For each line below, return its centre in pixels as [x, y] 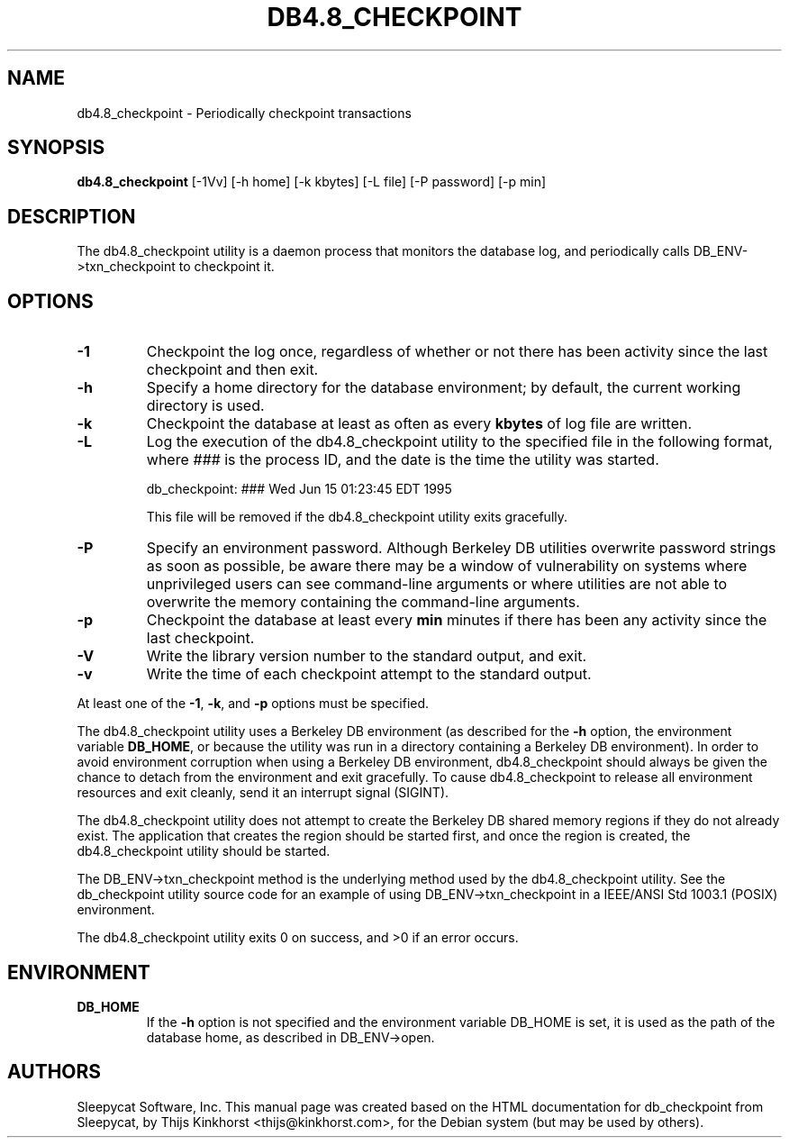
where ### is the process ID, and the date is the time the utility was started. [403, 460]
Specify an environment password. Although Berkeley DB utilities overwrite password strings [461, 548]
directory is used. [205, 406]
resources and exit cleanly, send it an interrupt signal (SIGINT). [263, 793]
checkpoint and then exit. [232, 370]
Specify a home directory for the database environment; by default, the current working [444, 388]
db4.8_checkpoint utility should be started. [204, 851]
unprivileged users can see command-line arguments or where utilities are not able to [437, 584]
